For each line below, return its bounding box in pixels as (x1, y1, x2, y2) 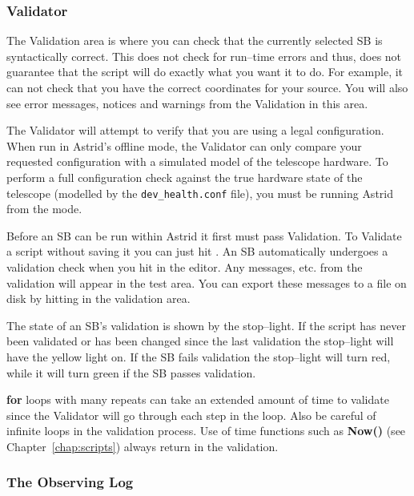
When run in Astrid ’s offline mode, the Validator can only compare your (6, 137, 362, 154)
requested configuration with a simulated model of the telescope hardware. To (6, 153, 388, 170)
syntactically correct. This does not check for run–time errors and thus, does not (6, 47, 402, 64)
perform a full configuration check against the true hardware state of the (6, 168, 363, 185)
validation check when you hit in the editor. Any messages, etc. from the (6, 259, 363, 275)
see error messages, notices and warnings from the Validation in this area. (6, 95, 368, 111)
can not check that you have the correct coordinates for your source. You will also (6, 79, 408, 95)
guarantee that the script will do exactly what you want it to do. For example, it (6, 63, 404, 80)
